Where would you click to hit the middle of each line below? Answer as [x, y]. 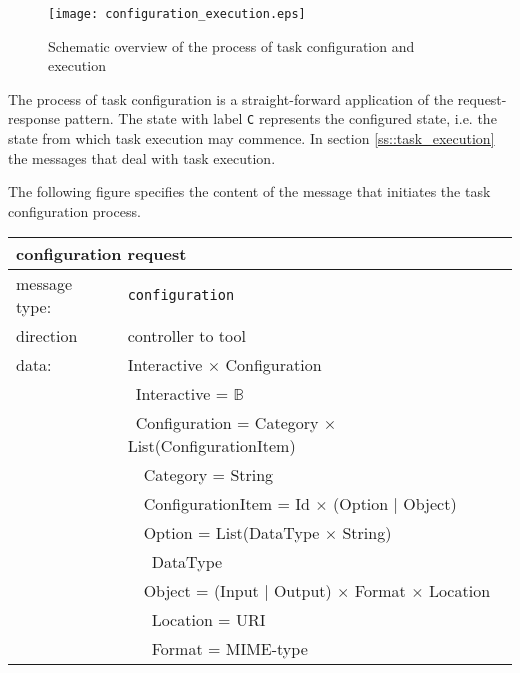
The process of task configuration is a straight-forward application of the [231, 98]
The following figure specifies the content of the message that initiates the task [249, 191]
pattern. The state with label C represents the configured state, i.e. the [280, 118]
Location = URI [208, 620]
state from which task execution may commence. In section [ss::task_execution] [251, 138]
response [34, 118]
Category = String [208, 475]
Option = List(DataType [231, 533]
